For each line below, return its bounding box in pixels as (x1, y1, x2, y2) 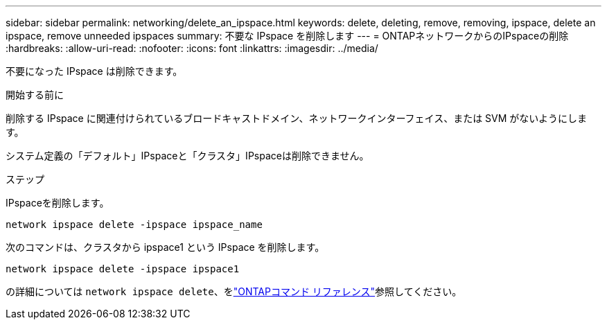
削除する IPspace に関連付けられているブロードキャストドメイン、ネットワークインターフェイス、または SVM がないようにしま (6, 112, 588, 124)
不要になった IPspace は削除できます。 (6, 65, 183, 77)
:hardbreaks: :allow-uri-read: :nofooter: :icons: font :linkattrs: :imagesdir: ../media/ (6, 42, 378, 54)
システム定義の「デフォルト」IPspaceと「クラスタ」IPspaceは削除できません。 (6, 150, 369, 161)
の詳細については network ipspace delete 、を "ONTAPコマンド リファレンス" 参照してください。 (6, 286, 462, 297)
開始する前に (6, 89, 64, 100)
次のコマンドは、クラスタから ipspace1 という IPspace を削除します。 (6, 241, 325, 253)
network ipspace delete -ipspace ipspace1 (6, 263, 240, 274)
